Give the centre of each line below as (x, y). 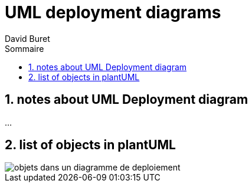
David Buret (27, 38)
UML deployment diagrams (113, 12)
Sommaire (24, 48)
